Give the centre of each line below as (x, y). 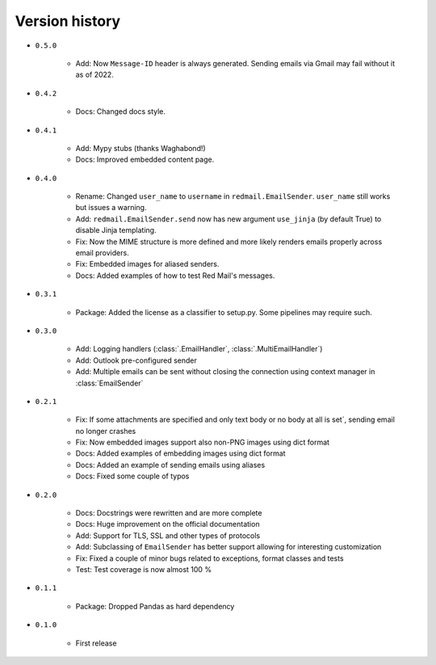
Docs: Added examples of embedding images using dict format (180, 453)
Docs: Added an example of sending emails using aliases (170, 465)
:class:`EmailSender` (109, 383)
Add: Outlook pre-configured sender (136, 360)
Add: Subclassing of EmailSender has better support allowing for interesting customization (228, 547)
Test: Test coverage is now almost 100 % (144, 569)
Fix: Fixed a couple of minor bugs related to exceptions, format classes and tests (210, 558)
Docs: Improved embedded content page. (145, 160)
